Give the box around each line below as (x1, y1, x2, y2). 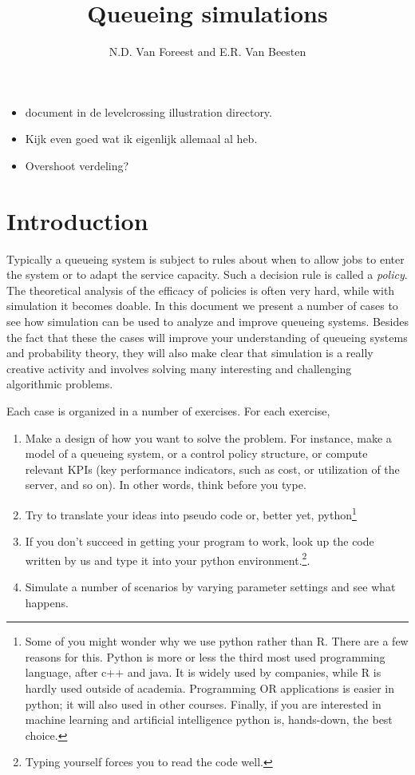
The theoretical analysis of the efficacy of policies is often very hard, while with (6, 281, 395, 298)
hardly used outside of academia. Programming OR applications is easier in (25, 680, 394, 696)
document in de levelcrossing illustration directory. (25, 103, 272, 120)
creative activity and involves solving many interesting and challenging (6, 360, 352, 376)
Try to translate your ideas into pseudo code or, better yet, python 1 (25, 503, 357, 523)
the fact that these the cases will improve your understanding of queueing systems (6, 328, 408, 345)
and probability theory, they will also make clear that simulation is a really (6, 344, 373, 361)
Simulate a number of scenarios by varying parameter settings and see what (25, 578, 396, 595)
